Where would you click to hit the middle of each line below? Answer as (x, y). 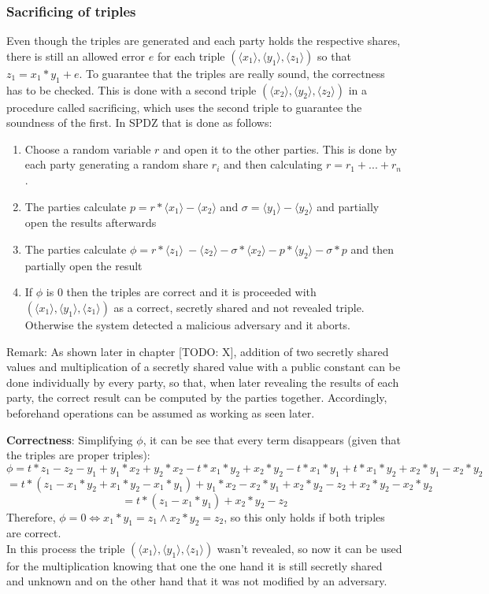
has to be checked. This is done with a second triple (132, 89)
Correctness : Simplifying (70, 439)
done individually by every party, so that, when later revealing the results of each (203, 382)
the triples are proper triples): (78, 455)
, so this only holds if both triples (304, 516)
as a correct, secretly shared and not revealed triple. (239, 307)
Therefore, (31, 516)
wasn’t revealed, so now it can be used (309, 548)
